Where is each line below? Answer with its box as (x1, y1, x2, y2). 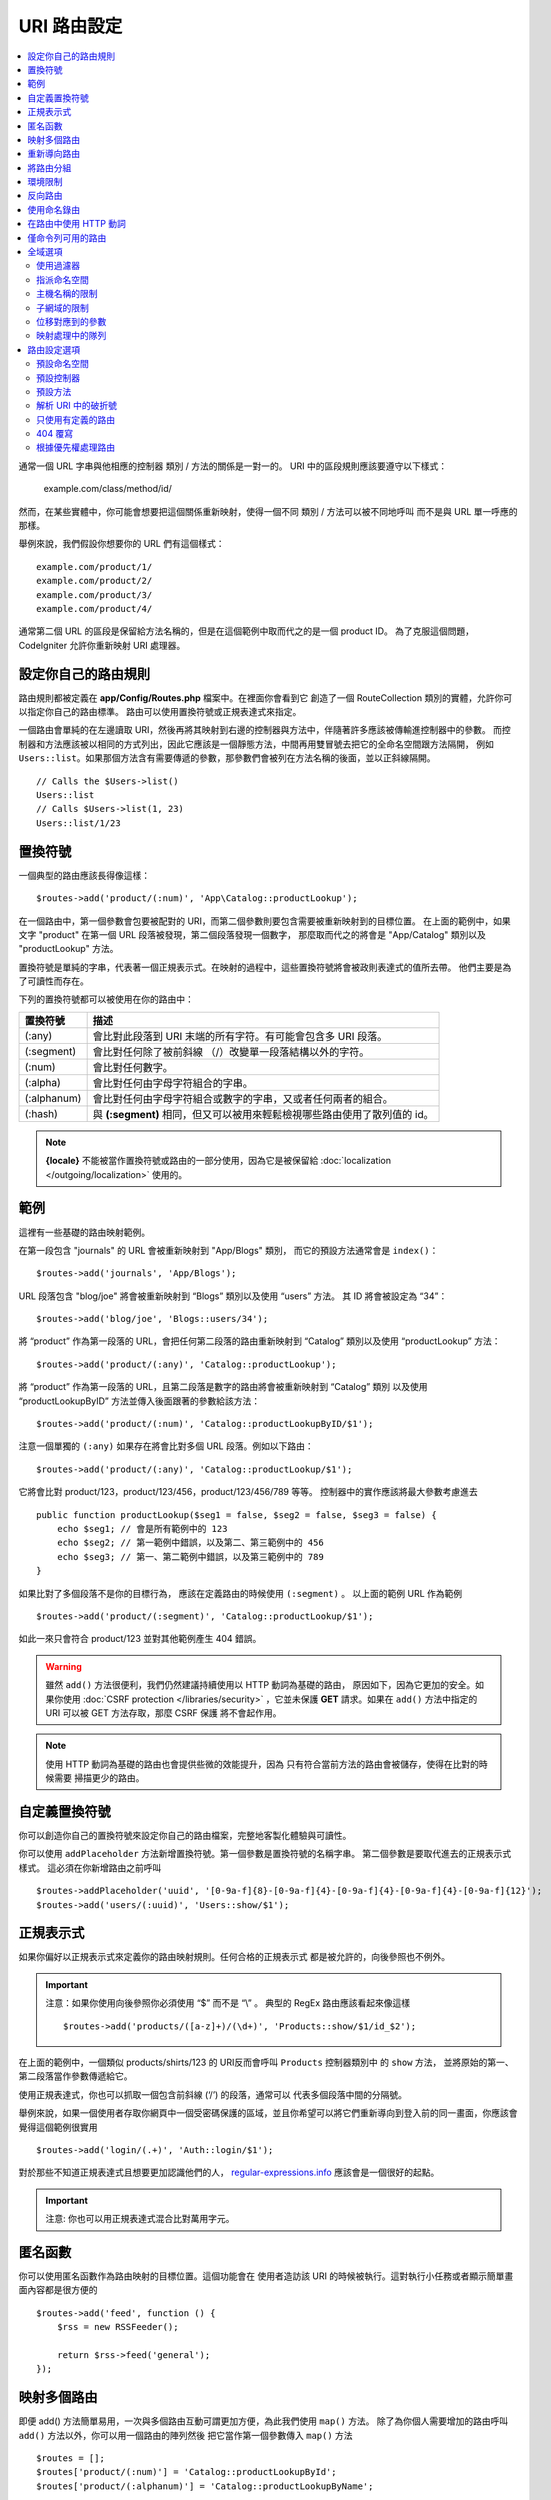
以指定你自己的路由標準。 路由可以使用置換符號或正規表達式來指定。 (18, 706, 302, 718)
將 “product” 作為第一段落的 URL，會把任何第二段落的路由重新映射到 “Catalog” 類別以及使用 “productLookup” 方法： (18, 1335, 501, 1347)
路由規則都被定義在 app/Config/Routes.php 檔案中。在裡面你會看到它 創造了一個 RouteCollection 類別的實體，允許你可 (18, 691, 513, 704)
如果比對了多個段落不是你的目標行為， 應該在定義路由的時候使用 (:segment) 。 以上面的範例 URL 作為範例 (18, 1587, 463, 1599)
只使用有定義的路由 (36, 413, 115, 425)
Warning (45, 1660, 82, 1672)
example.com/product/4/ (36, 603, 153, 614)
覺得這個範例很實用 (18, 2121, 98, 2133)
